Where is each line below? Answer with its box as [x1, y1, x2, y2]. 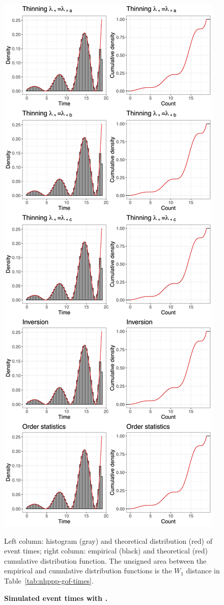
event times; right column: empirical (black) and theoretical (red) [4, 545, 208, 556]
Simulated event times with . [4, 592, 107, 603]
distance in [186, 565, 220, 576]
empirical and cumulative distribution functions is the [4, 565, 172, 576]
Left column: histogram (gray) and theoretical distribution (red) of [4, 535, 212, 546]
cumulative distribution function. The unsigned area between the [4, 555, 207, 566]
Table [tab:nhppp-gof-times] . [4, 575, 94, 586]
